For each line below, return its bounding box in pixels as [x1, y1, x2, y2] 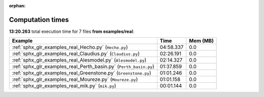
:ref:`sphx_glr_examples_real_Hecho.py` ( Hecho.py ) [12, 44, 128, 51]
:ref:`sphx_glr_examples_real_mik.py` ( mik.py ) [12, 82, 116, 89]
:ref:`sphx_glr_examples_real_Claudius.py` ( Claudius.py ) [12, 50, 140, 57]
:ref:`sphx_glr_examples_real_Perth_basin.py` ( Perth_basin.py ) [12, 63, 154, 70]
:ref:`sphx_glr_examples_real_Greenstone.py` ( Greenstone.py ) [12, 70, 152, 76]
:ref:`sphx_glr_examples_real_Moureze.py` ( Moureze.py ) [12, 76, 138, 83]
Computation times [9, 15, 69, 24]
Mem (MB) [189, 37, 214, 44]
